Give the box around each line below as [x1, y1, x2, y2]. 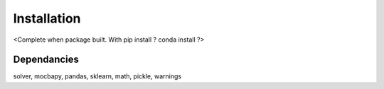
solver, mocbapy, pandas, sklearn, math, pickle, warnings [13, 72, 181, 81]
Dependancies [13, 54, 80, 66]
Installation [13, 11, 81, 26]
